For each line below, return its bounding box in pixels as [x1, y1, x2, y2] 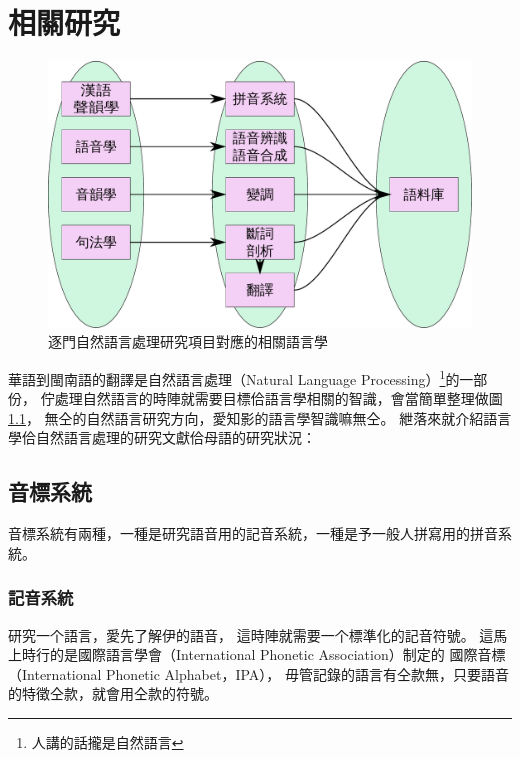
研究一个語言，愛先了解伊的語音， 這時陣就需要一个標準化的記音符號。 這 [8, 624, 494, 645]
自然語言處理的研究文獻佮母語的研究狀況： [35, 427, 316, 448]
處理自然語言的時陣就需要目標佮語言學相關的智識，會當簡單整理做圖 [54, 388, 503, 409]
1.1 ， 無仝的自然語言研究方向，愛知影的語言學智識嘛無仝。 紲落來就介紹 [8, 407, 484, 428]
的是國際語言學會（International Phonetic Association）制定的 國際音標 [49, 644, 506, 665]
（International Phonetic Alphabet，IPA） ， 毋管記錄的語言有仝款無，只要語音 [8, 663, 509, 684]
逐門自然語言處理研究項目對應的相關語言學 [48, 331, 328, 352]
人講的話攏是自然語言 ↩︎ [31, 731, 184, 752]
